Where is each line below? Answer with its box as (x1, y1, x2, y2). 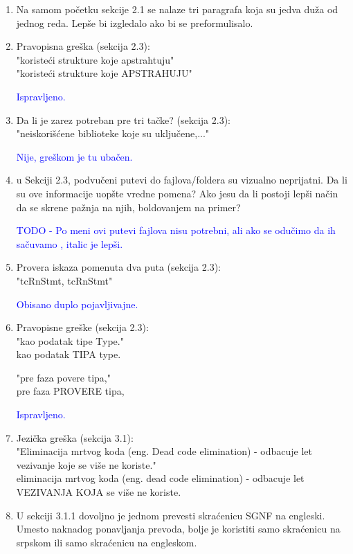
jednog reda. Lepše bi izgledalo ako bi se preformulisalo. (16, 15, 253, 30)
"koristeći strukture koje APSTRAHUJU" (16, 66, 192, 80)
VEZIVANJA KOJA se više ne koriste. (16, 485, 181, 499)
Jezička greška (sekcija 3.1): (16, 430, 134, 445)
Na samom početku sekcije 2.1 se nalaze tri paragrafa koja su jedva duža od (16, 2, 338, 16)
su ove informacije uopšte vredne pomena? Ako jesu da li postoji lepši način (16, 186, 338, 200)
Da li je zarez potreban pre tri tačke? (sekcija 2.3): (16, 112, 230, 127)
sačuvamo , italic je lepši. (16, 236, 123, 251)
